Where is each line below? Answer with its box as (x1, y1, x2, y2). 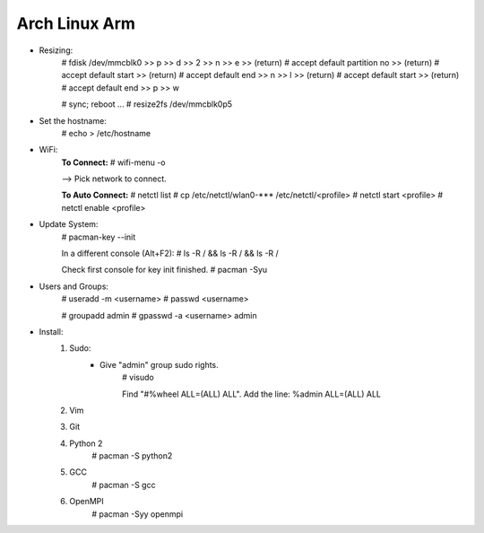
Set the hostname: (39, 115, 107, 126)
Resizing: (39, 45, 73, 56)
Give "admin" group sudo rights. (99, 359, 219, 370)
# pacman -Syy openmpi (91, 508, 184, 520)
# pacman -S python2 (91, 450, 173, 461)
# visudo (122, 372, 154, 383)
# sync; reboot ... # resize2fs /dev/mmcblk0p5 (61, 99, 233, 109)
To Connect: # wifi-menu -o (61, 157, 166, 168)
